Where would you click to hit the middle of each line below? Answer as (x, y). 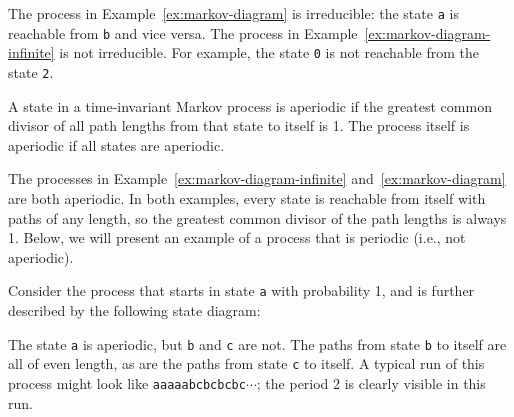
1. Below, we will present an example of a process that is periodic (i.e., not (237, 237)
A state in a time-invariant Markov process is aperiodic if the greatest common (250, 105)
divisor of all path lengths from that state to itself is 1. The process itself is (239, 125)
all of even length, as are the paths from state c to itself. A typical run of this (246, 363)
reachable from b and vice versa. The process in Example (183, 32)
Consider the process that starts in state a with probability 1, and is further (241, 290)
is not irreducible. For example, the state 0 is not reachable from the (269, 52)
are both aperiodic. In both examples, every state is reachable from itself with (247, 198)
